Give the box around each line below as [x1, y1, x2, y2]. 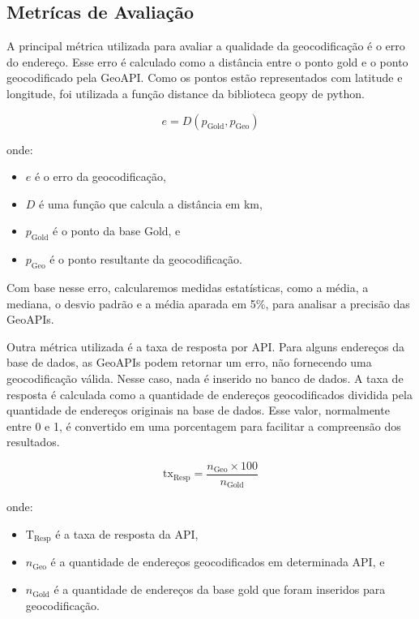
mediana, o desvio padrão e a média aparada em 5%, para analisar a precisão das [6, 294, 410, 312]
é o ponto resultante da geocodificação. [49, 251, 242, 268]
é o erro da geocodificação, [34, 168, 166, 185]
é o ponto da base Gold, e [53, 222, 181, 239]
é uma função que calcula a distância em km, [39, 195, 263, 212]
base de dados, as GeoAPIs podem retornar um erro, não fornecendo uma [6, 354, 372, 371]
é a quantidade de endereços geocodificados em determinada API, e [50, 553, 385, 570]
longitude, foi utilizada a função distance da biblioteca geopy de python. [6, 84, 365, 101]
